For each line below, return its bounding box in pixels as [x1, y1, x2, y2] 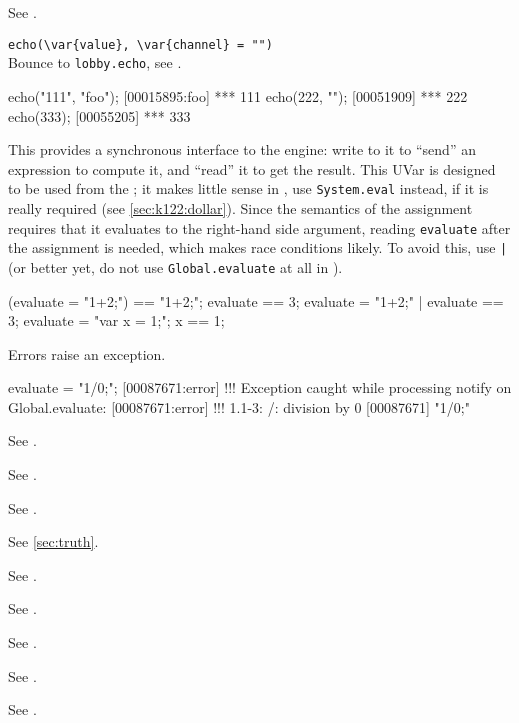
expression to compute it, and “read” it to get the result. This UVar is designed [8, 158, 496, 179]
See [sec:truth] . [8, 531, 99, 552]
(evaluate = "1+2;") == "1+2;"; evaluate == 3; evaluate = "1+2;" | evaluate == [8, 290, 504, 311]
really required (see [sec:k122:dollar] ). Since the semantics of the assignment [8, 197, 473, 218]
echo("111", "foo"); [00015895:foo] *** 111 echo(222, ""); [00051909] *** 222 [8, 85, 468, 106]
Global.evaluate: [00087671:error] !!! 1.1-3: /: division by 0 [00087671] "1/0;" [8, 396, 470, 417]
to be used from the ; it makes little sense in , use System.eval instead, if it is [8, 178, 489, 199]
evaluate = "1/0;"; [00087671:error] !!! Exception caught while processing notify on [8, 377, 512, 398]
